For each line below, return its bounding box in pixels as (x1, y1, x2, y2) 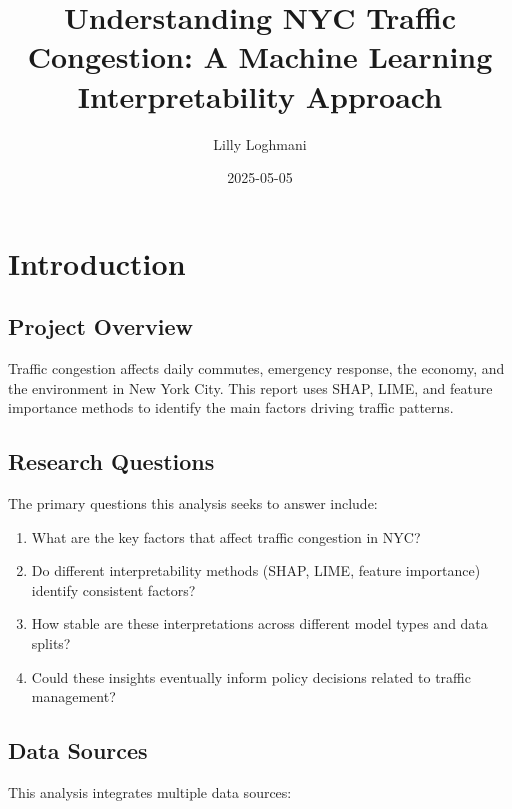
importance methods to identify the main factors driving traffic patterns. (8, 397, 454, 418)
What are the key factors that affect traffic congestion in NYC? (31, 526, 421, 547)
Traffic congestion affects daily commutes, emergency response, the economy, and (8, 358, 505, 379)
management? (31, 686, 116, 707)
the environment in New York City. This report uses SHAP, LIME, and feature (8, 377, 493, 398)
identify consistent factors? (31, 579, 196, 600)
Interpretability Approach (77, 75, 443, 116)
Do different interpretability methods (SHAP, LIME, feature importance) (31, 560, 481, 581)
